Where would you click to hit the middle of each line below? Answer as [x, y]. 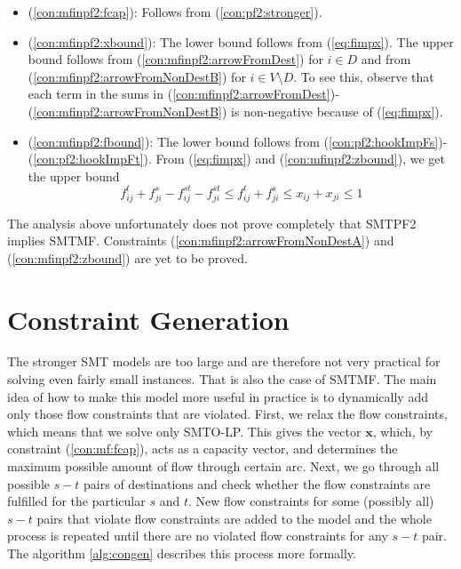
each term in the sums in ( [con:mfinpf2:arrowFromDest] [179, 94]
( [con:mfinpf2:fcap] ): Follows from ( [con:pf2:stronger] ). [175, 12]
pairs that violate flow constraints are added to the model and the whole [234, 518]
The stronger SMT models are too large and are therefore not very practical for [224, 361]
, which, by [402, 431]
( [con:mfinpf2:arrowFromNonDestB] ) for [137, 76]
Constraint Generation [148, 319]
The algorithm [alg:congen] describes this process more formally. [182, 553]
